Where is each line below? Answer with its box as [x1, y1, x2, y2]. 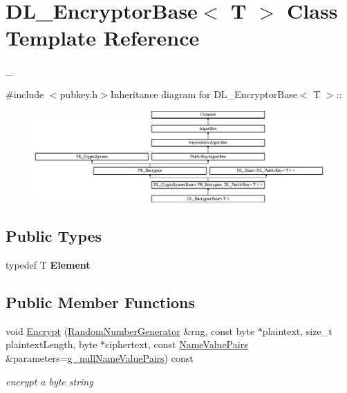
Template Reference [6, 23, 200, 52]
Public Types [6, 225, 102, 247]
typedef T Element [6, 258, 91, 272]
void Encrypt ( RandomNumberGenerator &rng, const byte [6, 323, 255, 338]
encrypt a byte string [6, 374, 93, 388]
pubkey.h [59, 86, 98, 101]
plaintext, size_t [262, 323, 332, 338]
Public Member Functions [6, 291, 195, 313]
